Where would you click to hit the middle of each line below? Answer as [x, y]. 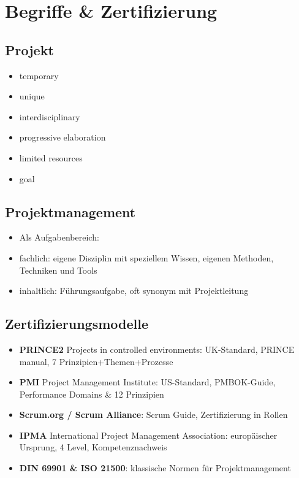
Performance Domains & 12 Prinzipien [92, 394]
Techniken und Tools [58, 270]
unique [32, 96]
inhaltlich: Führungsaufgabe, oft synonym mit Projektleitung [134, 291]
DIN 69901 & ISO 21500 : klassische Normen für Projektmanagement [155, 468]
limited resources [51, 157]
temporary [39, 75]
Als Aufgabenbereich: [59, 237]
